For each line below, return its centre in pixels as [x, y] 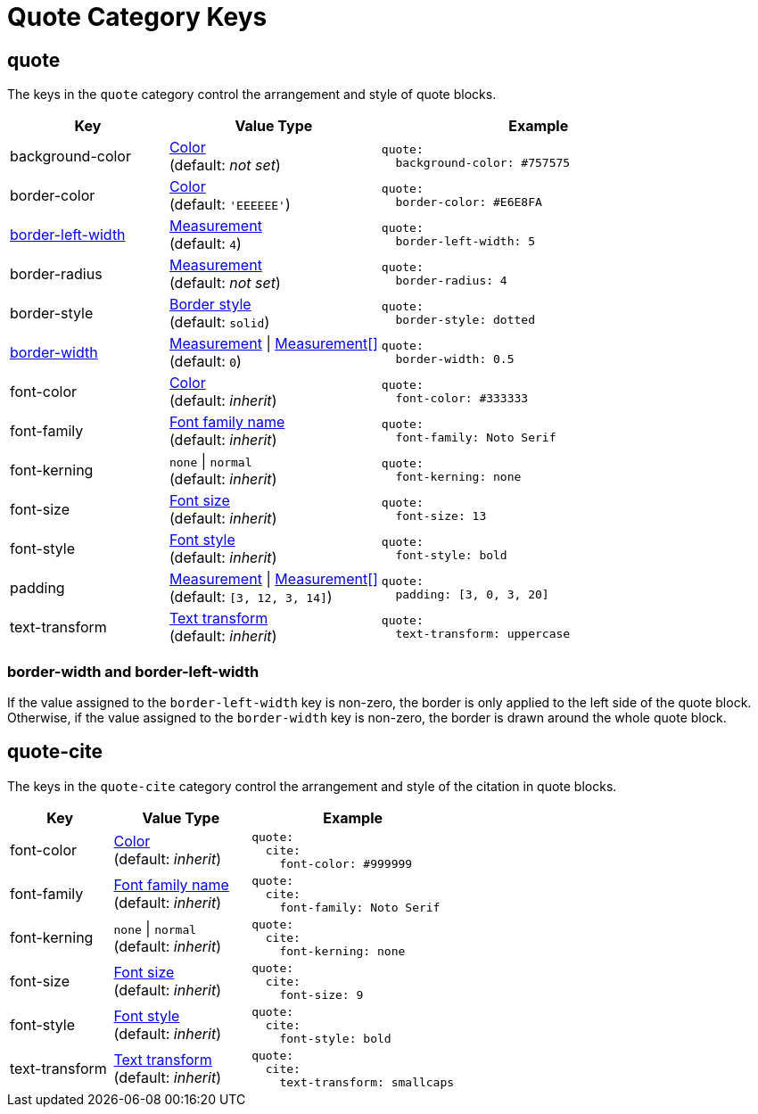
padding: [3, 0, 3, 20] [472, 595]
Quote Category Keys [137, 17]
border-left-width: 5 [465, 242]
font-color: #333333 [462, 399]
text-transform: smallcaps [367, 1082]
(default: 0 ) [205, 362]
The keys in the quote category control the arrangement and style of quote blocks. [252, 95]
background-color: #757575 [483, 163]
